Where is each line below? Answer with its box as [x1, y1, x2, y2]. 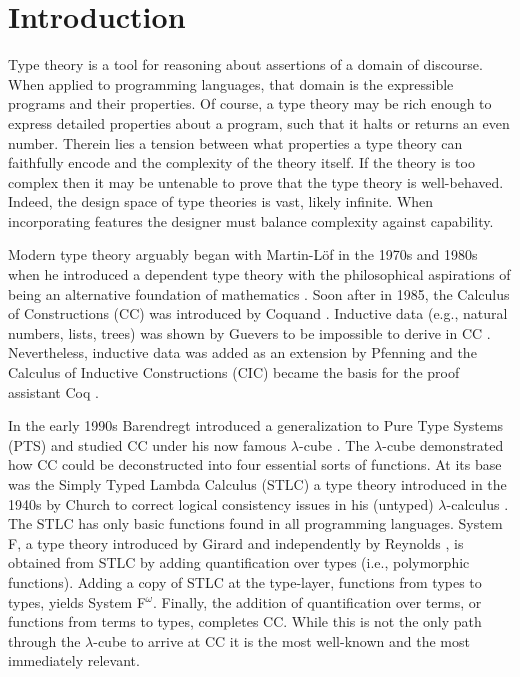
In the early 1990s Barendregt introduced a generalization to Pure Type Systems [8, 415, 504, 436]
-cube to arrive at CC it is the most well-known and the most [93, 630, 470, 651]
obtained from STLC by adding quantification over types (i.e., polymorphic [8, 552, 470, 573]
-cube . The [299, 434, 370, 455]
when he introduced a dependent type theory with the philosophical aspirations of [8, 264, 511, 285]
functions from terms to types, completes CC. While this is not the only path [8, 611, 482, 632]
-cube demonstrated [382, 434, 504, 455]
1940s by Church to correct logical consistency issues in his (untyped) [8, 493, 434, 514]
